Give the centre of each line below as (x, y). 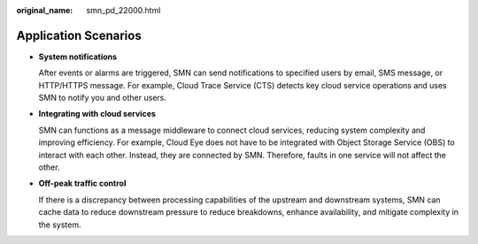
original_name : (45, 10)
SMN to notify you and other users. (103, 98)
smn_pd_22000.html (123, 10)
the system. (60, 225)
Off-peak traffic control (82, 183)
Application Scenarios (79, 35)
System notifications (78, 57)
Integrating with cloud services (97, 114)
